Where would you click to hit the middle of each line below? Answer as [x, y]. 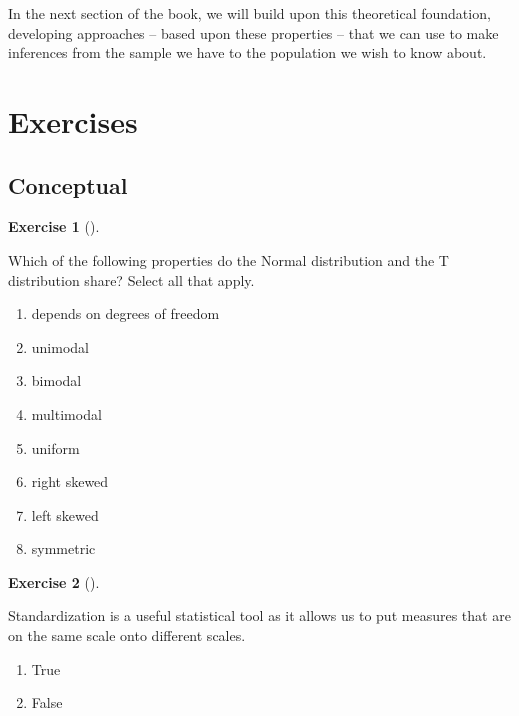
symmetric [63, 548]
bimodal [56, 380]
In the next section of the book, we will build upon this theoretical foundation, [249, 13]
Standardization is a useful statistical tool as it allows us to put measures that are [259, 615]
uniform [55, 447]
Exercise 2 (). [54, 581]
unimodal [60, 346]
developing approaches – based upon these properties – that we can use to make [253, 32]
